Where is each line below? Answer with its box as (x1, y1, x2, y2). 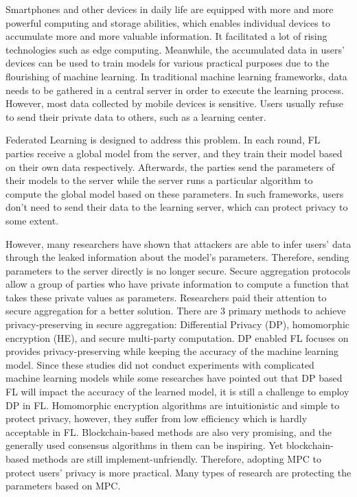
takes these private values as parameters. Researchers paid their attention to (5, 290, 327, 304)
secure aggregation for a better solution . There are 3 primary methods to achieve (5, 303, 346, 318)
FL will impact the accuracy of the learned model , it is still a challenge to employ (5, 384, 349, 399)
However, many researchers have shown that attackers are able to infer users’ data (5, 236, 352, 251)
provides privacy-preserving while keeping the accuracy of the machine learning (5, 344, 338, 358)
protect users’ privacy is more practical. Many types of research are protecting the (5, 465, 352, 479)
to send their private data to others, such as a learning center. (5, 109, 266, 124)
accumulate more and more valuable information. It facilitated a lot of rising (5, 29, 327, 43)
